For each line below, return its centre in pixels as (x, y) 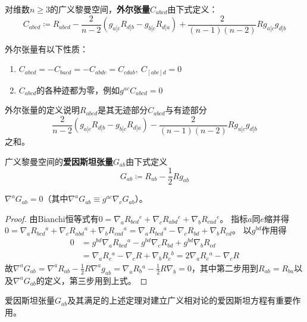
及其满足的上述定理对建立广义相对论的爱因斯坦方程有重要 (180, 300)
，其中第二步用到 (225, 268)
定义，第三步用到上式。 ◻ (96, 280)
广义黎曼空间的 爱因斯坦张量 (59, 161)
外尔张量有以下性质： (46, 49)
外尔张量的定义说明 (42, 110)
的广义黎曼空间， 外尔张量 (100, 9)
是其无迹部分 (123, 110)
